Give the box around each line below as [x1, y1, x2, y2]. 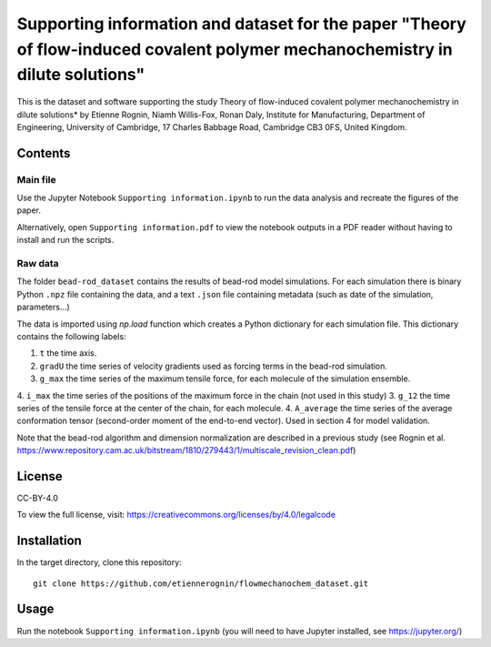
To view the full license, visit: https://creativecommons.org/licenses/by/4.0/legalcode [16, 510, 336, 521]
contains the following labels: [16, 330, 126, 341]
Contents [16, 146, 71, 161]
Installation [16, 533, 82, 549]
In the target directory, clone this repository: [16, 557, 182, 568]
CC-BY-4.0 [16, 492, 58, 503]
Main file [16, 173, 56, 186]
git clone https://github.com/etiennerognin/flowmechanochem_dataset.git [33, 578, 369, 589]
